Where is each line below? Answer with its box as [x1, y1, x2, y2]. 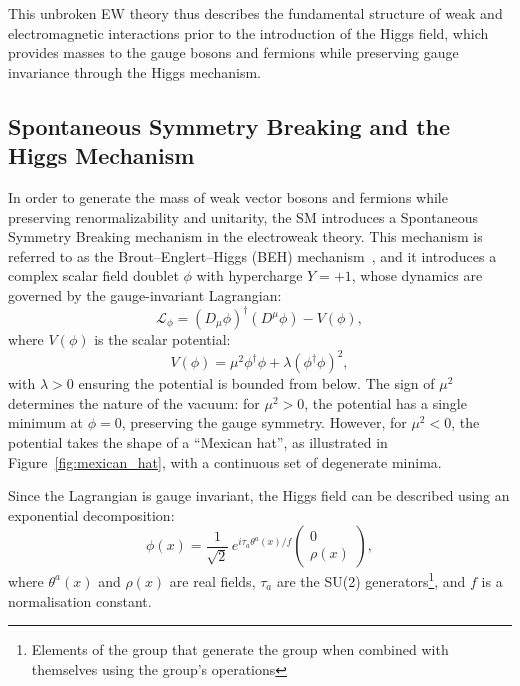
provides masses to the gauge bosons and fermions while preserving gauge [8, 42, 459, 63]
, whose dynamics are [351, 265, 483, 286]
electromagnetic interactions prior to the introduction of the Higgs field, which [8, 22, 489, 43]
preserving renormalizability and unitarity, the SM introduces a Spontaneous [8, 206, 478, 227]
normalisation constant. [8, 590, 152, 611]
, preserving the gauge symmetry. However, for [121, 412, 407, 433]
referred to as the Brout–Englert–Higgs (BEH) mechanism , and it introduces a [8, 245, 497, 266]
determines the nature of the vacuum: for [8, 392, 260, 413]
